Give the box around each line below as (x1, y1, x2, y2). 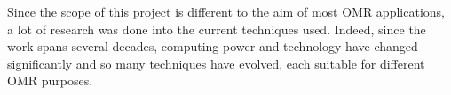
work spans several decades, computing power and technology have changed (7, 37, 418, 55)
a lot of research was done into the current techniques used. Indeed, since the (7, 19, 426, 38)
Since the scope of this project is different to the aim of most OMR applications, (7, 3, 445, 20)
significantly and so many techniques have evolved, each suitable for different (7, 54, 425, 72)
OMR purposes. (7, 71, 93, 90)
